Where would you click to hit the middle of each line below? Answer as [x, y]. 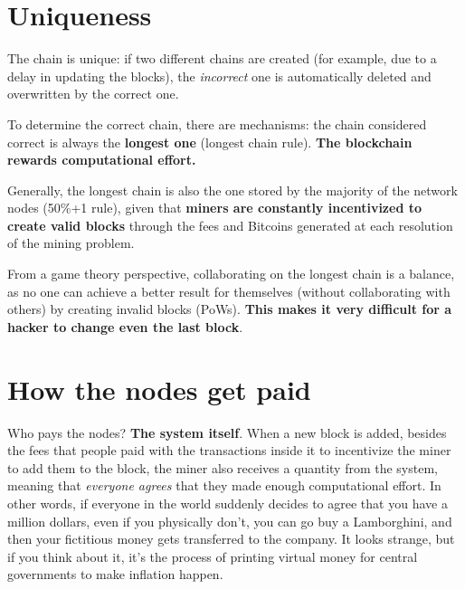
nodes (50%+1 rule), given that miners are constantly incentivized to [215, 208]
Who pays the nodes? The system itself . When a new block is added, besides [227, 432]
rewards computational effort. [102, 160]
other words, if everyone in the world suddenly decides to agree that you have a [228, 503]
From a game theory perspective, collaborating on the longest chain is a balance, [231, 274]
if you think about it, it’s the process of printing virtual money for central [213, 556]
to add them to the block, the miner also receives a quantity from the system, [223, 467]
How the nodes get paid [159, 389]
